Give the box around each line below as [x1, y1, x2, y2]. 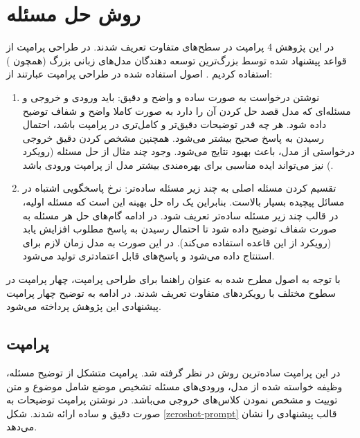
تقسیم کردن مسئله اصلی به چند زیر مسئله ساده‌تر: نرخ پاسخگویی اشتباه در [22, 181, 336, 195]
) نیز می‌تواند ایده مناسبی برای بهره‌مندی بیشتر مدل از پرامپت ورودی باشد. [22, 157, 334, 172]
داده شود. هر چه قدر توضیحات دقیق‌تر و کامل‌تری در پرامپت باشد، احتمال [22, 117, 327, 131]
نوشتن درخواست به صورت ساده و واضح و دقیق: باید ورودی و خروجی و [22, 89, 320, 104]
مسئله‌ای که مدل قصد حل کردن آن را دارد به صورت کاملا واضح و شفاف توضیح [22, 103, 351, 118]
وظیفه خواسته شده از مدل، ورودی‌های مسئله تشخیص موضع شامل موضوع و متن [6, 378, 343, 393]
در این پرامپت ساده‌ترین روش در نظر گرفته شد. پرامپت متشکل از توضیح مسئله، [6, 365, 341, 380]
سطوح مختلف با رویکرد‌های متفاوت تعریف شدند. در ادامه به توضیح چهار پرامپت [6, 285, 336, 300]
